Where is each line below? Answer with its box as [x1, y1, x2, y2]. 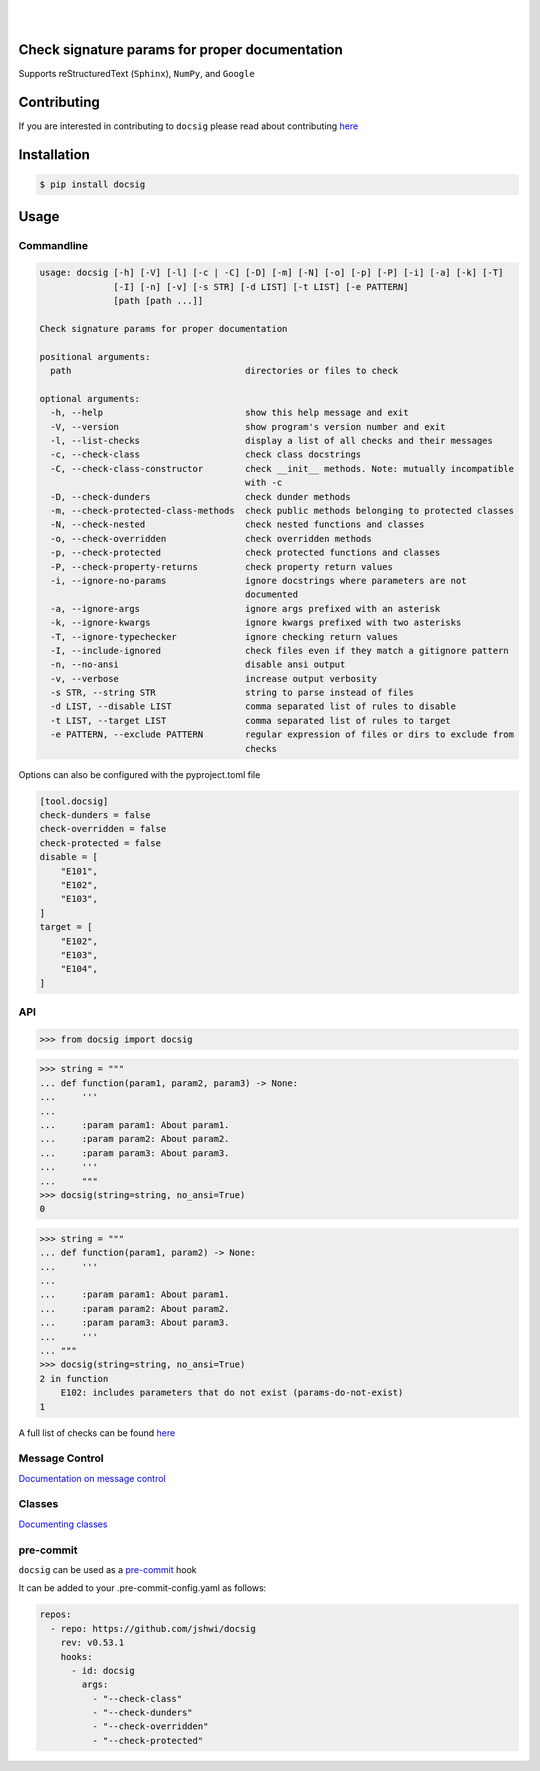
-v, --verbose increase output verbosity [50, 673, 378, 684]
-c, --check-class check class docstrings [50, 449, 362, 460]
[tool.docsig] [39, 795, 109, 807]
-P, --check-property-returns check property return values [50, 561, 394, 572]
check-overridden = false [39, 823, 167, 835]
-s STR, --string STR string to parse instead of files [50, 687, 415, 699]
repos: [39, 1609, 72, 1620]
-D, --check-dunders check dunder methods [50, 491, 351, 502]
